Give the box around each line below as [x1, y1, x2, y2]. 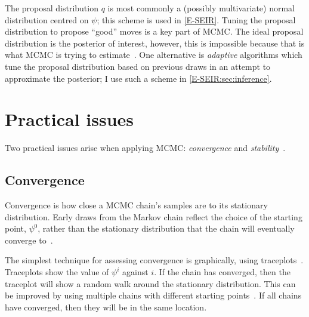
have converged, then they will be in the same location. [5, 300, 207, 313]
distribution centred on [5, 13, 89, 26]
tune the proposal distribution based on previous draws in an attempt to [5, 60, 271, 72]
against [122, 266, 149, 278]
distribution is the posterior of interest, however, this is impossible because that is [5, 36, 305, 49]
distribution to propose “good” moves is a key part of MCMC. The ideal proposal [5, 25, 304, 38]
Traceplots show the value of [5, 266, 109, 278]
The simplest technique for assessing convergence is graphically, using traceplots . [5, 254, 304, 266]
